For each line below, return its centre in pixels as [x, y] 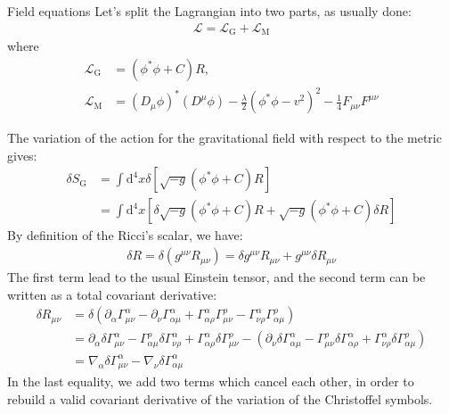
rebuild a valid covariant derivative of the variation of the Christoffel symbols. [220, 398]
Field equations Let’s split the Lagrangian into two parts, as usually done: [209, 11]
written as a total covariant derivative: [112, 294]
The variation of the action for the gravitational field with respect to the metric [224, 138]
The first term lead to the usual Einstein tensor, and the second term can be [216, 277]
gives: [22, 155]
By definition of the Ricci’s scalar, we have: [125, 235]
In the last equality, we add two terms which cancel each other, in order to [211, 381]
